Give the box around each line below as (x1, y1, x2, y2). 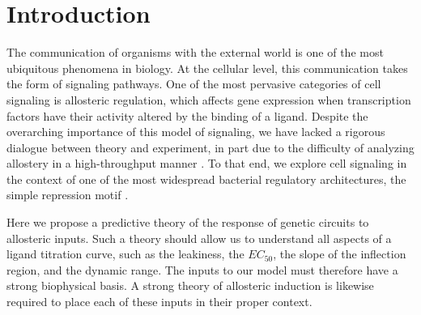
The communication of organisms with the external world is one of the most (6, 44, 384, 61)
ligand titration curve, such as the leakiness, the (6, 245, 245, 262)
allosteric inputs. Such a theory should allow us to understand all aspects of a (6, 229, 392, 246)
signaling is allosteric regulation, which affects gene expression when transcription (6, 91, 411, 108)
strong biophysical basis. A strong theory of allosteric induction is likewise (6, 277, 374, 294)
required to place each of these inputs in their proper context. (6, 293, 313, 310)
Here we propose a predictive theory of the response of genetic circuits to (6, 214, 369, 231)
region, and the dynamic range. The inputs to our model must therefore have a (6, 261, 398, 278)
